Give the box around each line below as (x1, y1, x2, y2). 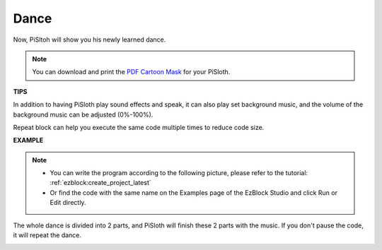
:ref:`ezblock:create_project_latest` (50, 179, 151, 187)
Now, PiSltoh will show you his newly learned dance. (13, 35, 166, 44)
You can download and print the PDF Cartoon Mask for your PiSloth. (32, 68, 231, 76)
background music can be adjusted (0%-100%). (13, 110, 154, 119)
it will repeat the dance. (13, 231, 81, 239)
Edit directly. (50, 198, 86, 207)
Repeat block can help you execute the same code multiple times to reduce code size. (13, 123, 265, 131)
